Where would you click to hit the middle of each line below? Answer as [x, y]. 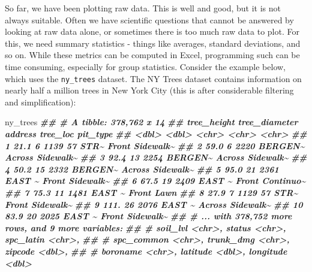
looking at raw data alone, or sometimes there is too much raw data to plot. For [152, 31]
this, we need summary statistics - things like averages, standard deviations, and [153, 43]
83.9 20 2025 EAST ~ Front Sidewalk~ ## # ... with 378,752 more [148, 216]
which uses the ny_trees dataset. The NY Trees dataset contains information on [153, 78]
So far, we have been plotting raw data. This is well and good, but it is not [143, 8]
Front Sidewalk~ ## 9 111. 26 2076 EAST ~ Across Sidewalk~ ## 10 [154, 204]
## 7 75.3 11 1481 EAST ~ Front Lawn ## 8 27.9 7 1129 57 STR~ [151, 192]
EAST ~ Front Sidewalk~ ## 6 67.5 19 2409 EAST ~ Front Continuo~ [155, 181]
